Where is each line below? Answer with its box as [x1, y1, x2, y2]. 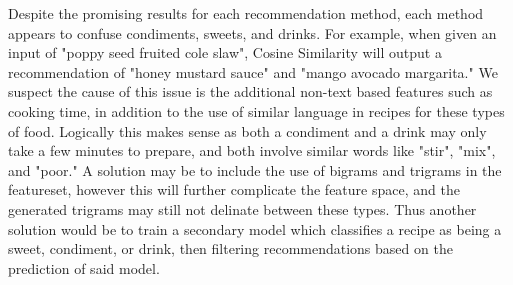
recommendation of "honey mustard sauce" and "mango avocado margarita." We [8, 61, 498, 82]
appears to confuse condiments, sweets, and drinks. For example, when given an [8, 22, 497, 43]
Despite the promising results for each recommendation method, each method [8, 3, 484, 23]
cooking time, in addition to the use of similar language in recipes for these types [8, 100, 505, 121]
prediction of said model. [8, 257, 160, 278]
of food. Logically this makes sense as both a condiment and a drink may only [8, 120, 487, 141]
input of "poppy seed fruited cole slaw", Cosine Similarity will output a [8, 42, 442, 63]
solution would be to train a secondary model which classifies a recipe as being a [8, 218, 502, 239]
